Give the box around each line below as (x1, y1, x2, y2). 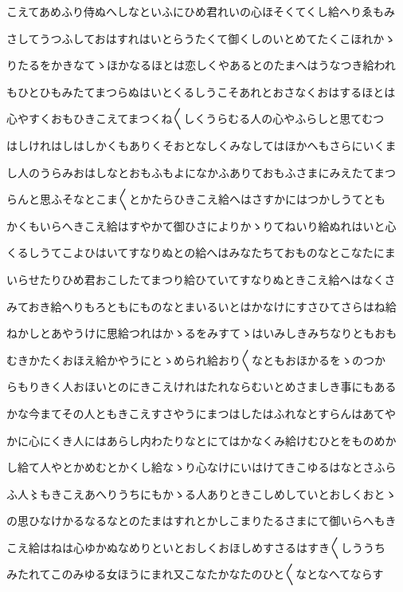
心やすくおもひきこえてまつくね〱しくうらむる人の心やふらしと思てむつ (6, 110, 385, 127)
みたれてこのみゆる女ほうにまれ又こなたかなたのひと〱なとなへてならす (6, 566, 384, 582)
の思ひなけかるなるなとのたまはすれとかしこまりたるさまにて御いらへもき (6, 512, 397, 529)
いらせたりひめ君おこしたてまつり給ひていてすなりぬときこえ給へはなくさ (6, 270, 396, 287)
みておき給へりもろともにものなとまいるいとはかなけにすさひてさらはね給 (6, 298, 397, 314)
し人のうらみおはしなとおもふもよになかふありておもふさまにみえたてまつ (6, 164, 396, 180)
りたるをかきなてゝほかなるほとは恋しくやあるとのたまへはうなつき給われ (6, 57, 396, 73)
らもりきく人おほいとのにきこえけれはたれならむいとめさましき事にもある (6, 378, 397, 395)
